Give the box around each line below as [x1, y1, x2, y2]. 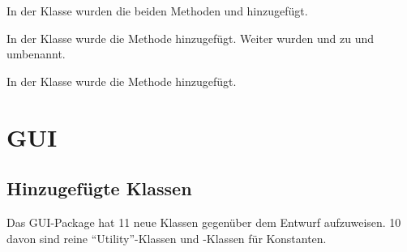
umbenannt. [6, 45, 66, 62]
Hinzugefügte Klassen [6, 176, 192, 201]
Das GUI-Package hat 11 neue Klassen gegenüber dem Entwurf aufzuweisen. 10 [6, 213, 401, 230]
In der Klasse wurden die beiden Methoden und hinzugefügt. [6, 2, 308, 19]
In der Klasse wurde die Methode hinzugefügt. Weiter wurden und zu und [6, 29, 375, 46]
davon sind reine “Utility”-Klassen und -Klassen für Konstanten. [6, 229, 327, 246]
